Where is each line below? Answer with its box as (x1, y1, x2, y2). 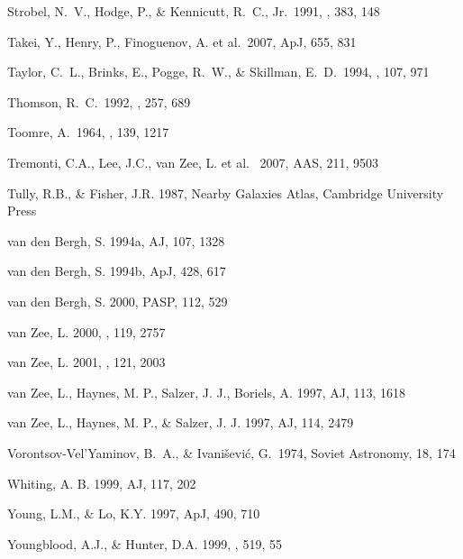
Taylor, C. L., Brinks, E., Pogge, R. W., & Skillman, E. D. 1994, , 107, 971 (7, 62, 430, 81)
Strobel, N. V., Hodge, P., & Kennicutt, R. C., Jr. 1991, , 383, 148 (7, 2, 380, 20)
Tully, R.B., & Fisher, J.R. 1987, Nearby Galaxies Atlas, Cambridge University (7, 183, 444, 202)
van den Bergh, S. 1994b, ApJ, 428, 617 (7, 261, 226, 280)
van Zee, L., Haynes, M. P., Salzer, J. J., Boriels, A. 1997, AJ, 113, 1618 (7, 382, 405, 401)
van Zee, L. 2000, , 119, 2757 (7, 322, 166, 341)
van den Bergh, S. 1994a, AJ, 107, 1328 (7, 231, 225, 250)
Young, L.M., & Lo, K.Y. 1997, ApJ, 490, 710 (7, 504, 260, 523)
